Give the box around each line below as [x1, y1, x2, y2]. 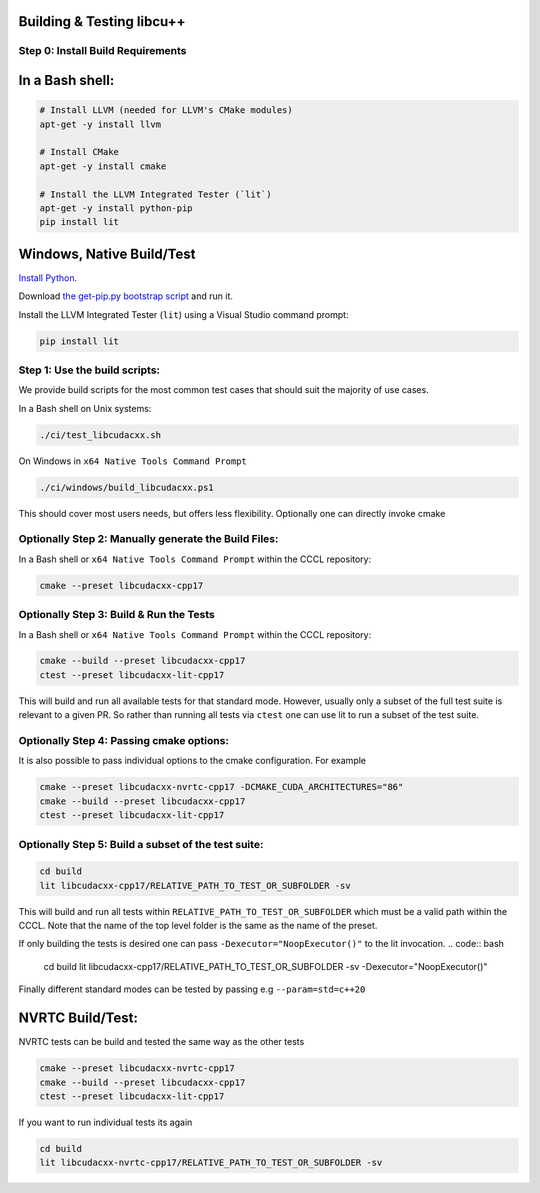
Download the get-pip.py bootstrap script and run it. [18, 290, 234, 302]
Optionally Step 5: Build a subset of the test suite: [18, 837, 264, 851]
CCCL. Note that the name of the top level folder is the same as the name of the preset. [18, 920, 378, 932]
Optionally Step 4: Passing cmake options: [18, 734, 230, 748]
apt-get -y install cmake [39, 160, 167, 172]
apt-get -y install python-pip [39, 202, 194, 214]
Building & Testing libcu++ [18, 13, 186, 30]
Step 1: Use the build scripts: [18, 363, 160, 377]
